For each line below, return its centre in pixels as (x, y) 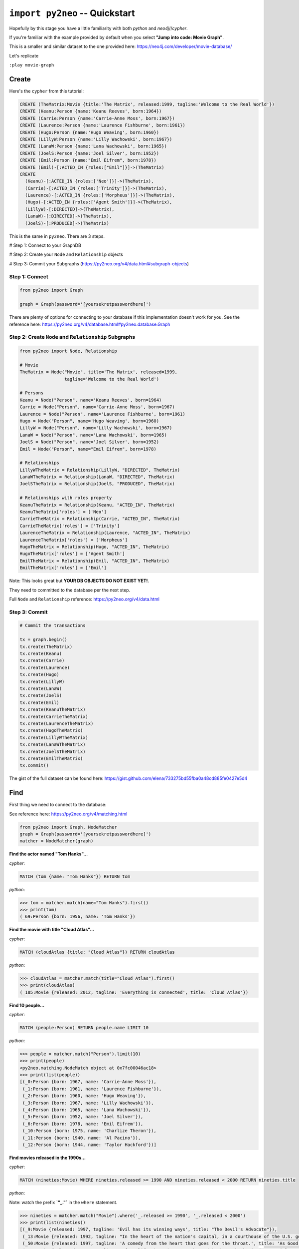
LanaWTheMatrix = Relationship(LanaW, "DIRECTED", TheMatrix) (97, 477)
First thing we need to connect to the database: (58, 805)
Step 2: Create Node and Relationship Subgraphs (72, 337)
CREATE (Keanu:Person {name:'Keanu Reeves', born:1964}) (91, 111)
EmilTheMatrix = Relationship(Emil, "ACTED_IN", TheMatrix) (95, 561)
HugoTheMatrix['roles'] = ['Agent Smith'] (72, 554)
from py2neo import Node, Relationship (68, 351)
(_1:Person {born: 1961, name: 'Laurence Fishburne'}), (92, 1089)
